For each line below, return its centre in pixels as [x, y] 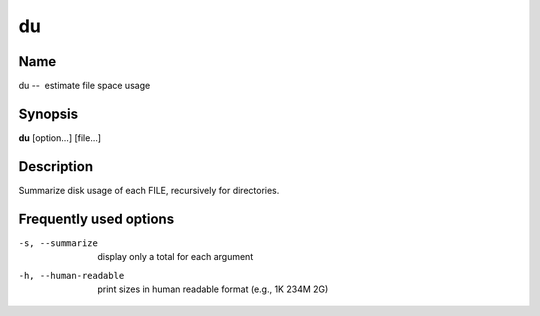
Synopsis [48, 113]
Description [56, 166]
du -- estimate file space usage [84, 86]
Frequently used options [96, 218]
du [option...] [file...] [60, 137]
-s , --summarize [58, 243]
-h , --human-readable [71, 275]
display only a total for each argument [175, 257]
